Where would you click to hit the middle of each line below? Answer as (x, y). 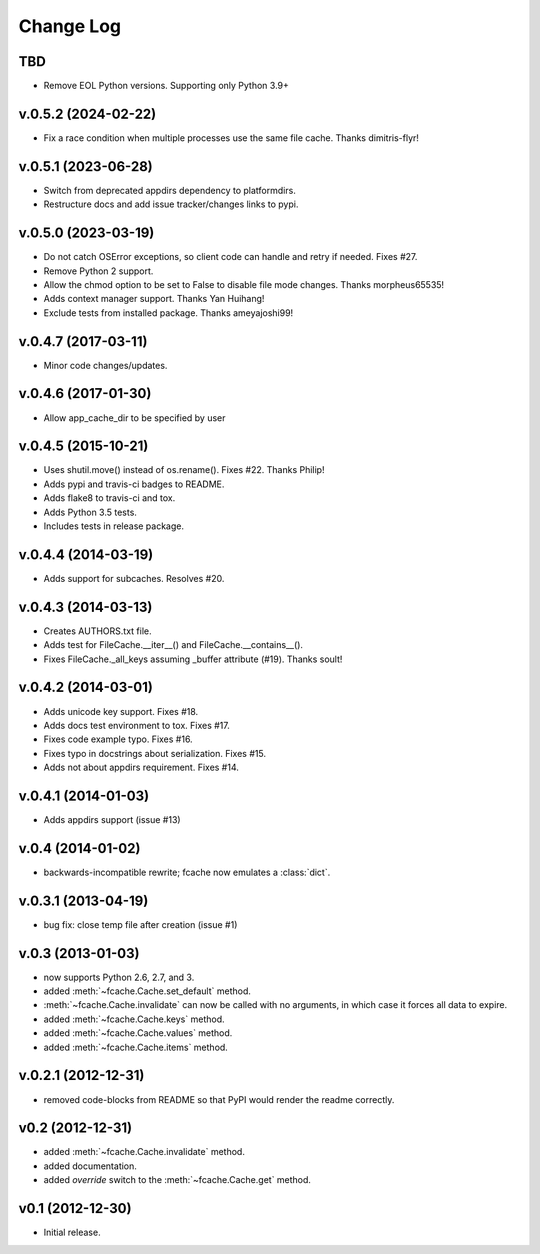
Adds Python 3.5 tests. (90, 512)
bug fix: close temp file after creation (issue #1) (140, 924)
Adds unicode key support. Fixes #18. (121, 711)
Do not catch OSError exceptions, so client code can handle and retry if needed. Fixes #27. (230, 257)
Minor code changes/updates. (105, 365)
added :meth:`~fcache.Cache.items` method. (136, 1047)
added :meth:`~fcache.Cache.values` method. (138, 1033)
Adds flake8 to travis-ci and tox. (109, 498)
